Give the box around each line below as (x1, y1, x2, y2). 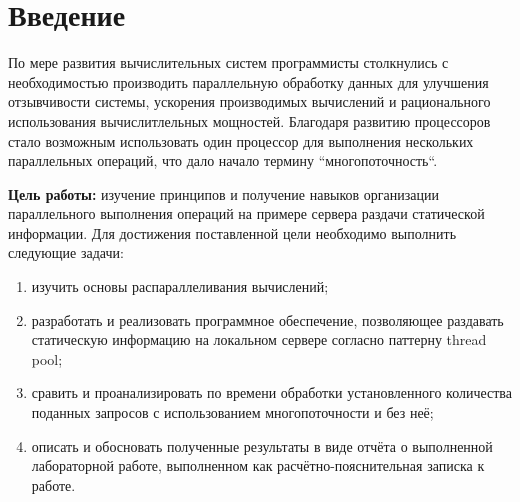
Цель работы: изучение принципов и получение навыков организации (8, 183, 439, 204)
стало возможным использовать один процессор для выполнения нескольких (8, 130, 474, 151)
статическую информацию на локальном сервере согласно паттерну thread (31, 329, 487, 350)
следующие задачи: (8, 242, 124, 263)
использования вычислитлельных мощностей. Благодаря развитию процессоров (8, 110, 491, 131)
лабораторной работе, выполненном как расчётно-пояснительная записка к (31, 455, 485, 476)
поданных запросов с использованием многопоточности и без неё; (31, 402, 434, 423)
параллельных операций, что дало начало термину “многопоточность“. (8, 150, 438, 171)
